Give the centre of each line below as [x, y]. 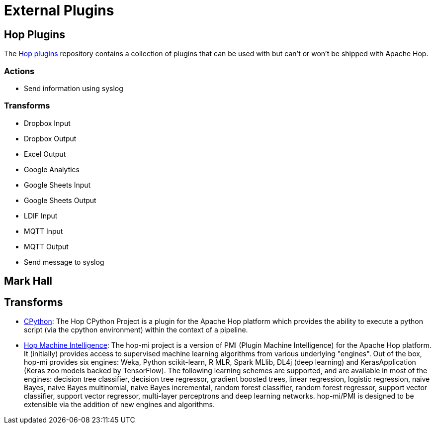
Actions [19, 71]
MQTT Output [46, 246]
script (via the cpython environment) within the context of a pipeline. [136, 329]
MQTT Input [43, 231]
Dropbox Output [50, 138]
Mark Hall [28, 281]
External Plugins [59, 10]
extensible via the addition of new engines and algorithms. [119, 404]
